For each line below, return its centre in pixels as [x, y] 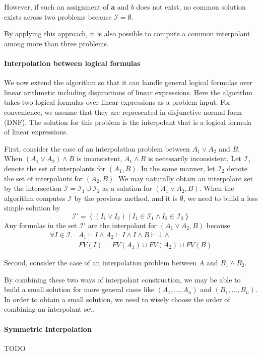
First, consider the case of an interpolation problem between [97, 148]
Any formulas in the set [41, 225]
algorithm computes [35, 198]
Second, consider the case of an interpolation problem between [101, 262]
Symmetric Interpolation [48, 329]
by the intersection [33, 188]
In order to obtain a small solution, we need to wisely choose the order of [117, 299]
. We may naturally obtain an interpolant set [183, 178]
